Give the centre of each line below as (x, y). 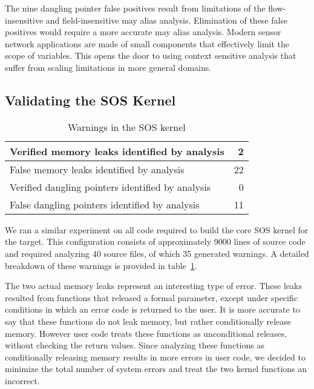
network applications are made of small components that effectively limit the (147, 43)
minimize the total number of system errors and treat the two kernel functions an (156, 369)
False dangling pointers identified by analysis (105, 204)
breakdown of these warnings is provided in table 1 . (101, 265)
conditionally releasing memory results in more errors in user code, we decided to (155, 357)
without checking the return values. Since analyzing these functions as (135, 345)
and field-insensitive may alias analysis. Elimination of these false (167, 20)
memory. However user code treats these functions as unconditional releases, (146, 333)
